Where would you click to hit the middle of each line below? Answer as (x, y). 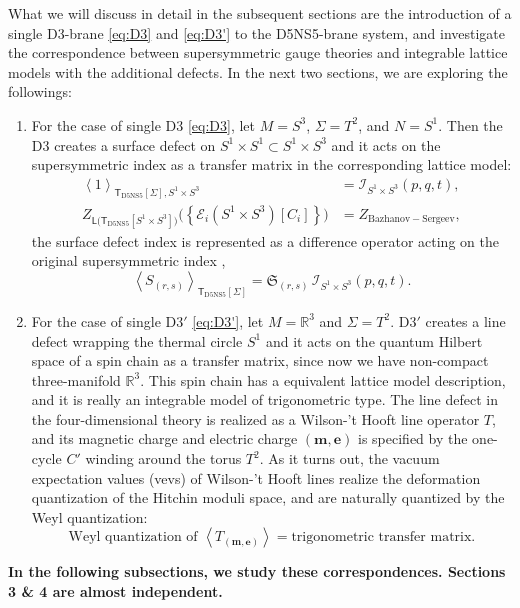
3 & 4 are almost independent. (115, 591)
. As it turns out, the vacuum (349, 458)
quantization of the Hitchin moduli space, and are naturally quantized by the (268, 497)
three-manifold (76, 379)
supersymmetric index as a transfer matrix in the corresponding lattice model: (271, 164)
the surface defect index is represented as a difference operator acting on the (265, 240)
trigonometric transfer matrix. (383, 537)
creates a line (465, 320)
